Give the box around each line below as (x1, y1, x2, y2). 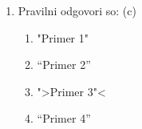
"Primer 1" (37, 29, 89, 46)
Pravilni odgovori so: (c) (18, 2, 136, 18)
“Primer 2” (37, 56, 91, 73)
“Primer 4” (37, 110, 91, 127)
